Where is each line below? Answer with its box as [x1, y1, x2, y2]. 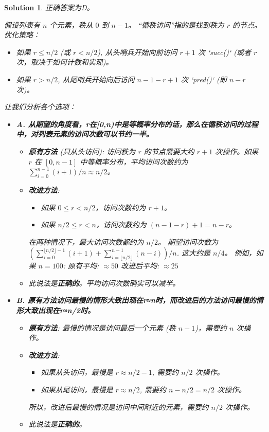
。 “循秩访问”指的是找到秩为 [128, 19, 224, 30]
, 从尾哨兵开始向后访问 [58, 74, 135, 84]
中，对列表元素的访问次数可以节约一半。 [16, 129, 153, 139]
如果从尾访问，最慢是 [41, 384, 113, 395]
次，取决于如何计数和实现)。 [16, 57, 113, 67]
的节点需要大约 [144, 146, 194, 156]
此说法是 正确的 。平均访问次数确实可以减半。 [28, 277, 180, 288]
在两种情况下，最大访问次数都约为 [28, 236, 144, 247]
